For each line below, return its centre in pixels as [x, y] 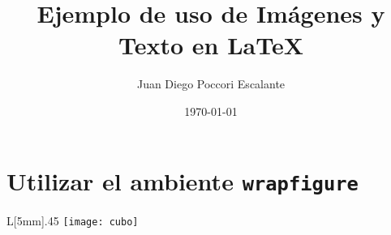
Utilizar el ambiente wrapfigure [183, 180]
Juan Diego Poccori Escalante [211, 84]
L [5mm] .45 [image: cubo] [73, 220]
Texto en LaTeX [211, 45]
